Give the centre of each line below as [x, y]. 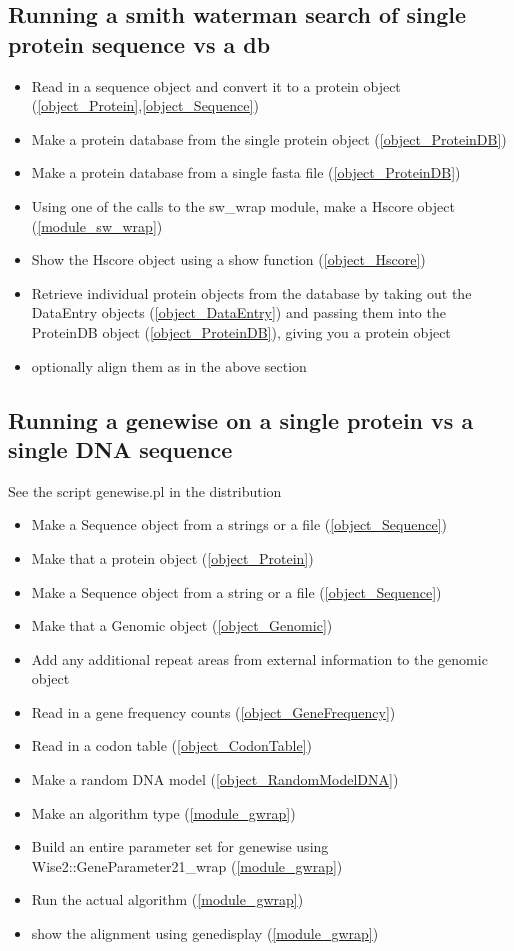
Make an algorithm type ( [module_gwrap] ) [163, 812]
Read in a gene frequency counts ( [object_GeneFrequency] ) [213, 711]
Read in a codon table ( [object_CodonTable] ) [172, 745]
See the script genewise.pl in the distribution [145, 490]
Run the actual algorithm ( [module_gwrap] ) [167, 899]
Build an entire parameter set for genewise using [180, 846]
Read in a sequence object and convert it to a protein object [216, 85]
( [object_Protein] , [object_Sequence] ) [145, 105]
